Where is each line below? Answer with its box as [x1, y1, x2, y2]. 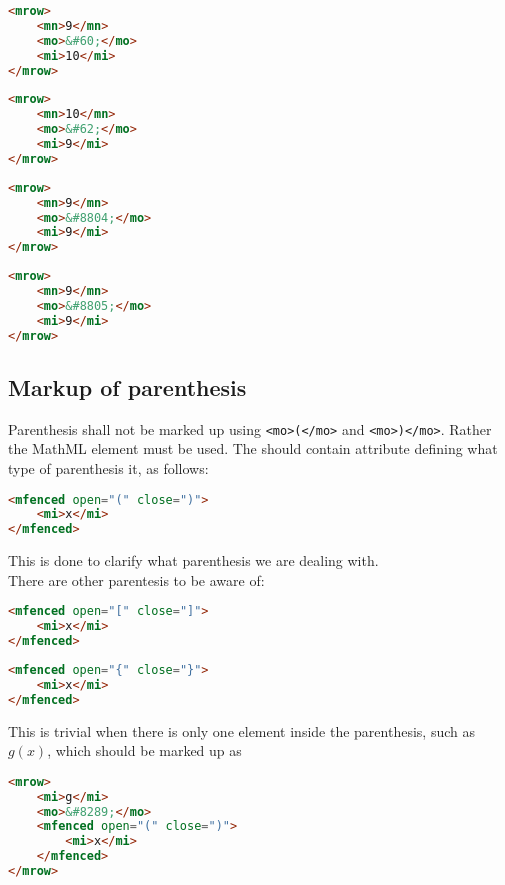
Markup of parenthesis [8, 371, 247, 402]
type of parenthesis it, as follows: [8, 457, 209, 478]
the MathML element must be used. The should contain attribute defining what [8, 438, 498, 459]
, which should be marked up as [47, 740, 242, 761]
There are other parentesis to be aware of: [8, 569, 265, 590]
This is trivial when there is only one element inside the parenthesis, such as [8, 720, 475, 741]
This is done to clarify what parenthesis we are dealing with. [8, 550, 379, 571]
